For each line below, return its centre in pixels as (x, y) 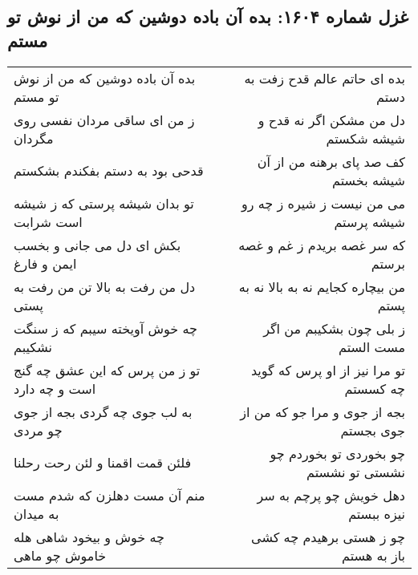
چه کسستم (375, 388)
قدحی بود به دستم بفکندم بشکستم (109, 171)
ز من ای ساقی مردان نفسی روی (104, 119)
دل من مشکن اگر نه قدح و (331, 119)
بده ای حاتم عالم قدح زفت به (325, 78)
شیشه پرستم (369, 221)
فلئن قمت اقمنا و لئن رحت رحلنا (103, 463)
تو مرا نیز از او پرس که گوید (328, 370)
